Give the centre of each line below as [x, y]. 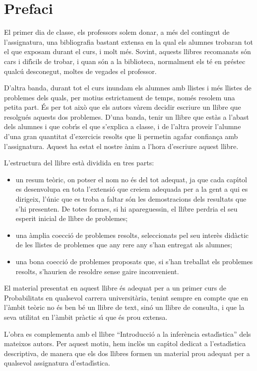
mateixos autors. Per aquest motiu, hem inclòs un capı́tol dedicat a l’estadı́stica [125, 343]
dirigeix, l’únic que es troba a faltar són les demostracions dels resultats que [131, 199]
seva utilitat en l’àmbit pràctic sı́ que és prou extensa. [86, 317]
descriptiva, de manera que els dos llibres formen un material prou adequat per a [127, 353]
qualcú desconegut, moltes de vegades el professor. [80, 71]
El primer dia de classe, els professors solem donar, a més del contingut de [117, 32]
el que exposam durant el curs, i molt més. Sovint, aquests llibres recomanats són [128, 51]
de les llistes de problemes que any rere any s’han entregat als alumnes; [124, 245]
